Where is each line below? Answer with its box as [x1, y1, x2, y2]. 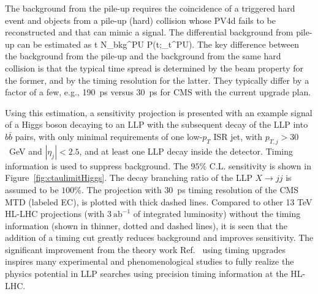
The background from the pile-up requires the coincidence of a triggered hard [5, 2, 295, 14]
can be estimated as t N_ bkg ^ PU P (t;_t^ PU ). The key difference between [17, 37, 299, 50]
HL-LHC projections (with [5, 207, 105, 220]
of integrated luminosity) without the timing [133, 207, 301, 220]
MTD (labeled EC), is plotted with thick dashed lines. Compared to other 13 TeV [5, 195, 312, 208]
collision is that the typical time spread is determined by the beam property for [5, 61, 304, 74]
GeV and [9, 144, 42, 157]
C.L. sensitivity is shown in [209, 159, 311, 172]
